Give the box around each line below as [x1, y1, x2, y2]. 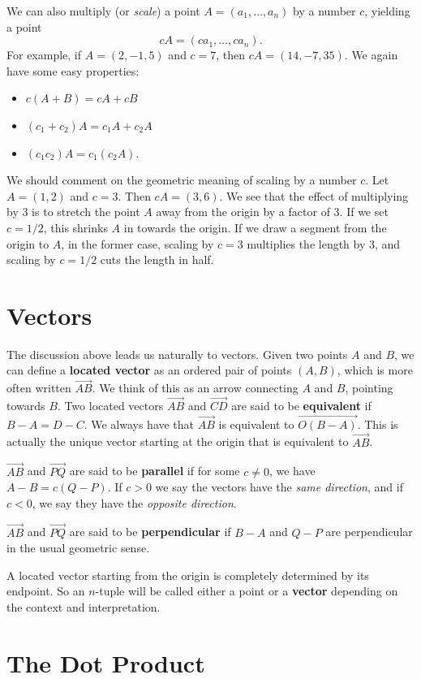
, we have [268, 462, 316, 479]
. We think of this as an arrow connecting [92, 379, 299, 396]
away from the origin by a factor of [156, 203, 330, 220]
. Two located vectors [57, 397, 164, 414]
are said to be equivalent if [231, 397, 372, 414]
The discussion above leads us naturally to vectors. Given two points [6, 345, 348, 362]
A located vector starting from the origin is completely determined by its [6, 566, 369, 583]
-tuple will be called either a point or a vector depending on [95, 582, 398, 599]
